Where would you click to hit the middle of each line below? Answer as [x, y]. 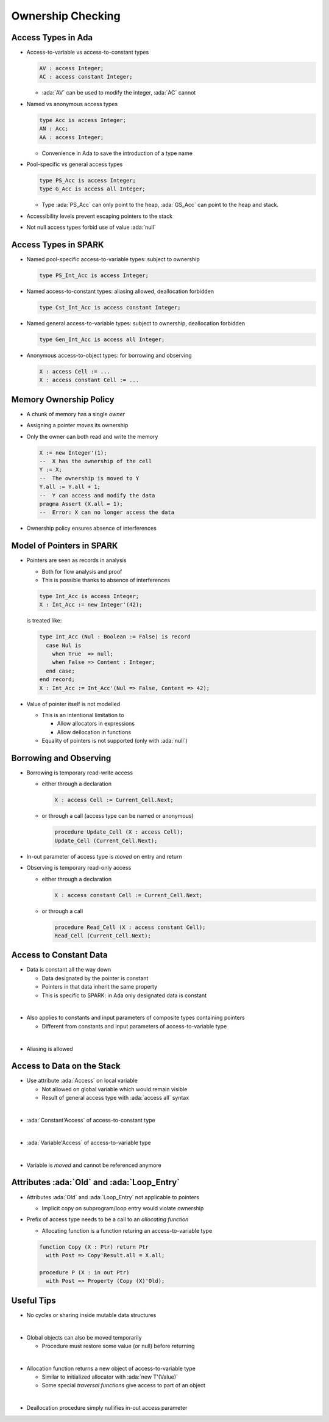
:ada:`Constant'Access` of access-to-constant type [91, 1121]
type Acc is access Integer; [83, 120]
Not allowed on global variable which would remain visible [115, 1089]
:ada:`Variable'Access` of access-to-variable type [89, 1142]
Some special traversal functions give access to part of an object [123, 1385]
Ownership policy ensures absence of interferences [91, 529]
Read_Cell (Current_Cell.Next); [103, 936]
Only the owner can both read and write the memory [92, 436]
